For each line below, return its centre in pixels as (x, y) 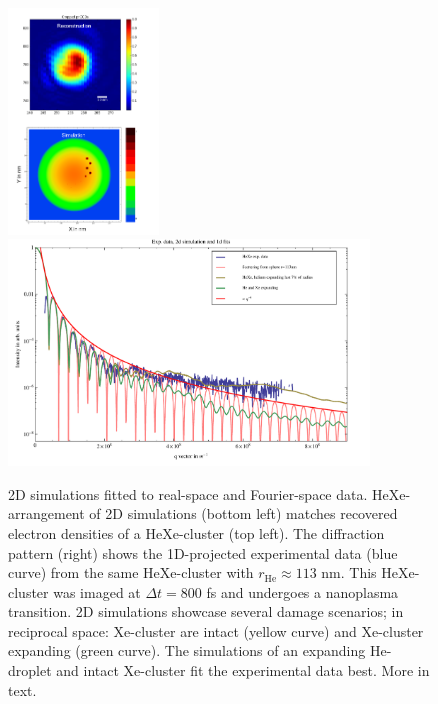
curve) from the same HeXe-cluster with (131, 572)
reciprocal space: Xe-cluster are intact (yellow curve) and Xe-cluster (216, 630)
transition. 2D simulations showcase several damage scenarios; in (206, 611)
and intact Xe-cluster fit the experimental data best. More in (243, 670)
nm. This (349, 572)
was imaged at (97, 591)
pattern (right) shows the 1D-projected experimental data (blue (203, 552)
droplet (30, 670)
